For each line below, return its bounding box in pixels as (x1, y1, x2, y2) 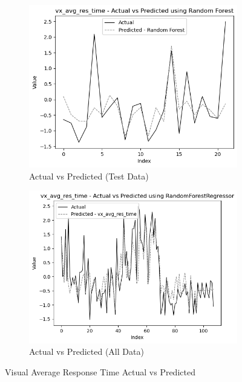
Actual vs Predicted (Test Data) (29, 169, 149, 182)
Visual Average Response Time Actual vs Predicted (5, 366, 195, 378)
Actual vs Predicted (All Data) (29, 345, 144, 358)
